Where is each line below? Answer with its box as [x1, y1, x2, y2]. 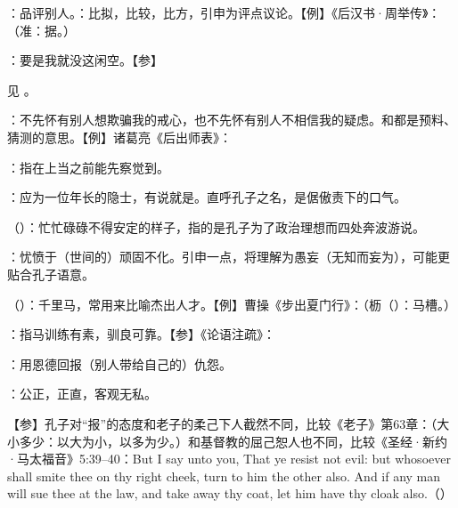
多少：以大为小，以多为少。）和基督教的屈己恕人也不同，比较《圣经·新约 [19, 431, 447, 450]
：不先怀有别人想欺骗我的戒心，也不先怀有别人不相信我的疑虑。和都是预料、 [7, 110, 456, 129]
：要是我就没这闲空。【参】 [7, 51, 163, 69]
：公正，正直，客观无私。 [7, 384, 157, 403]
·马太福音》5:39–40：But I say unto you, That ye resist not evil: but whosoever [7, 449, 451, 468]
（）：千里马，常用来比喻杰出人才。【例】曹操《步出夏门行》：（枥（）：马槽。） [7, 294, 456, 313]
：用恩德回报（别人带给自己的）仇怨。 [7, 354, 232, 373]
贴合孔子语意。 [7, 264, 94, 283]
